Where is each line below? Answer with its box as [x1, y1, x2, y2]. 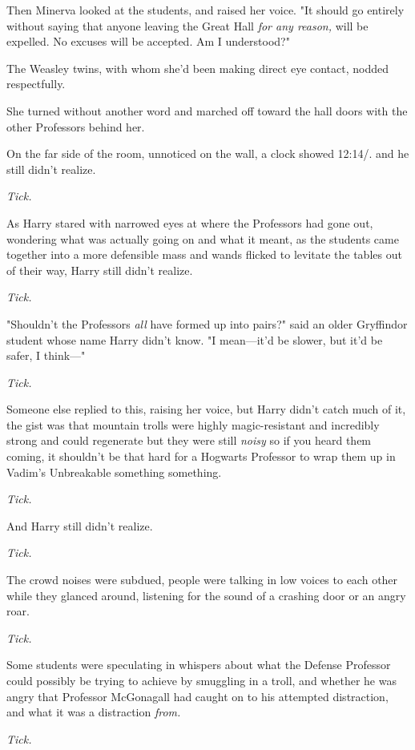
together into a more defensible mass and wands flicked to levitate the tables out [6, 246, 402, 263]
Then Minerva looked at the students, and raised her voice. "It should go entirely [6, 2, 405, 18]
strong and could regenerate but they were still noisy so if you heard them [6, 432, 372, 449]
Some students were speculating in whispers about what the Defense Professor [6, 656, 391, 673]
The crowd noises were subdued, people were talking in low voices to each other [6, 571, 398, 588]
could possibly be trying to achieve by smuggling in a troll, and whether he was [6, 672, 397, 688]
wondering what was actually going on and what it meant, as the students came [6, 230, 399, 247]
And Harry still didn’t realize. [6, 517, 153, 534]
